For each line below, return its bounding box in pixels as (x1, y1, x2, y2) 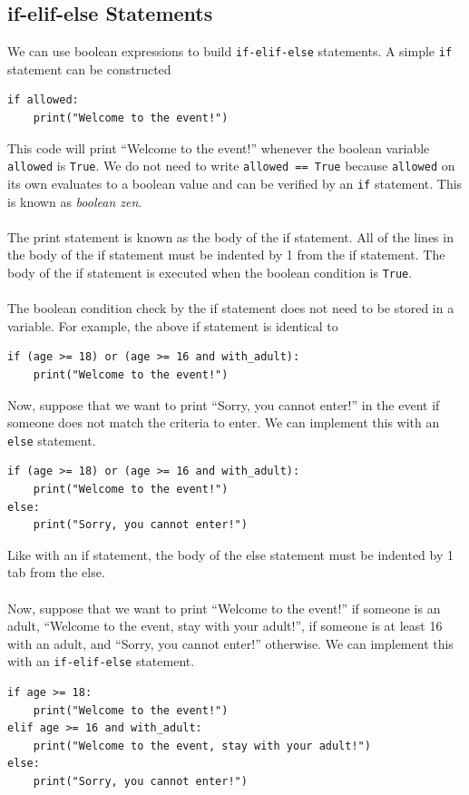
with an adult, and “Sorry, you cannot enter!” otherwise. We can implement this (7, 633, 454, 653)
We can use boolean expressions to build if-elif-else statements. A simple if (7, 42, 453, 61)
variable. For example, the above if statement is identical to (7, 316, 338, 335)
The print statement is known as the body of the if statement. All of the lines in (7, 227, 454, 246)
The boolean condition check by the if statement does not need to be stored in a (7, 299, 454, 318)
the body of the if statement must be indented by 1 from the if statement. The (7, 245, 445, 264)
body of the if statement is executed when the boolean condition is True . (7, 262, 413, 281)
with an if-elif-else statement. (7, 652, 195, 671)
